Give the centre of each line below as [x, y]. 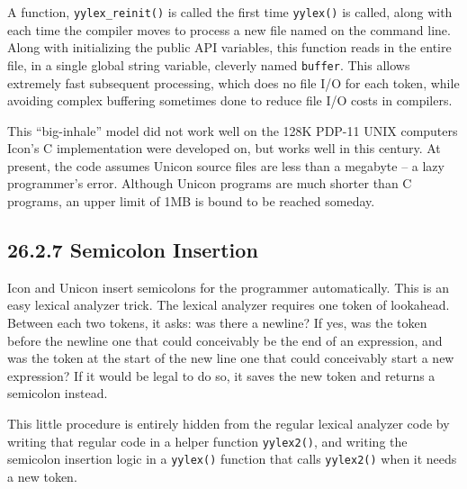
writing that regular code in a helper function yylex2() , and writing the [207, 441]
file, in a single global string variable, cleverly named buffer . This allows [209, 64]
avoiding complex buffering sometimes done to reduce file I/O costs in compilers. [230, 100]
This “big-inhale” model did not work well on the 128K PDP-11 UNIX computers [233, 130]
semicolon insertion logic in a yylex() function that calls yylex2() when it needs [232, 459]
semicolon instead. [58, 393]
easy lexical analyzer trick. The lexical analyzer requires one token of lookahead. [229, 305]
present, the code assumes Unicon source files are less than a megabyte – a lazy [226, 165]
